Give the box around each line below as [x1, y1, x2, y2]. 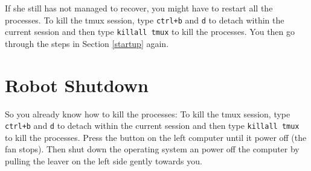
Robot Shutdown [5, 72, 149, 97]
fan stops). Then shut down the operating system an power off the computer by [5, 143, 300, 155]
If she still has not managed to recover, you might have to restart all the [5, 2, 273, 14]
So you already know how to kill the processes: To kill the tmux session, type [5, 107, 290, 120]
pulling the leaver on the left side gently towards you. [5, 155, 202, 167]
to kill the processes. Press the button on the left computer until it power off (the [5, 131, 307, 143]
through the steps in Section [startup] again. [5, 37, 169, 49]
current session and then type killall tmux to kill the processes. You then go [5, 25, 295, 38]
